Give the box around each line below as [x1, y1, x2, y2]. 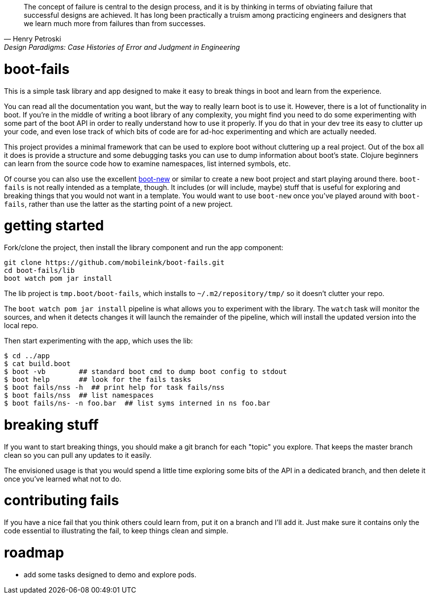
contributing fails [4, 492, 119, 509]
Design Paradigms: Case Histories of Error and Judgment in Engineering [4, 43, 240, 51]
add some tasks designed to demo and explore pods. [24, 570, 196, 579]
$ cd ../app [4, 352, 50, 360]
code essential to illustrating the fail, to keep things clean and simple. [4, 526, 229, 535]
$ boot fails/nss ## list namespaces [4, 391, 154, 399]
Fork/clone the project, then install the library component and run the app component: [4, 243, 283, 252]
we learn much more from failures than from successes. [24, 19, 206, 28]
